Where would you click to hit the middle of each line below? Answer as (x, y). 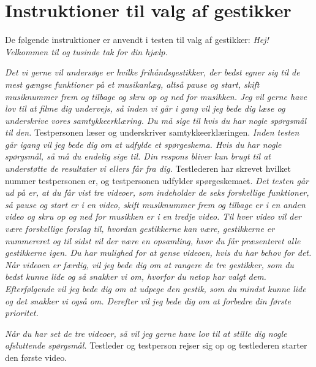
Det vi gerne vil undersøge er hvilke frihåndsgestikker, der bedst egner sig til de (152, 72)
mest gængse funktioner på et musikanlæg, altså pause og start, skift (132, 84)
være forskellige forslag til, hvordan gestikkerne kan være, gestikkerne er (140, 229)
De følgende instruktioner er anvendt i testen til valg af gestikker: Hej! (137, 40)
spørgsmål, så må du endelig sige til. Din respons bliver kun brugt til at (138, 156)
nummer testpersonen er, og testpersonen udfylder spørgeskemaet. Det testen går (157, 180)
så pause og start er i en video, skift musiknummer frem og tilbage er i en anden (155, 204)
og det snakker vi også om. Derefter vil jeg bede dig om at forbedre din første (148, 300)
